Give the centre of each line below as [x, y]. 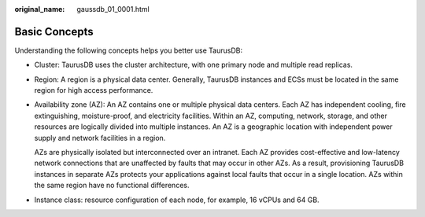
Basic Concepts [54, 31]
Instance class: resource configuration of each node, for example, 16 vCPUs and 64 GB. [177, 200]
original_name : [40, 9]
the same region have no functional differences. [112, 186]
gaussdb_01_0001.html [113, 9]
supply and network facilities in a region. [100, 138]
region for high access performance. [94, 90]
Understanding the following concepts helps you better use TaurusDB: [129, 50]
